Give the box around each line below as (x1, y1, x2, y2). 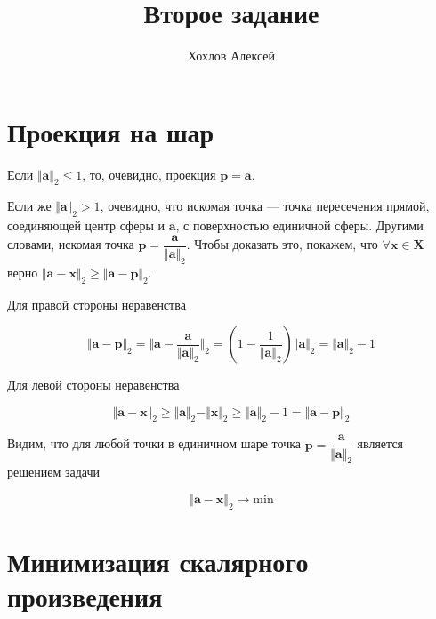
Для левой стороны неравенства (7, 375, 180, 394)
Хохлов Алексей (188, 46, 275, 65)
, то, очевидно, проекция (82, 165, 216, 183)
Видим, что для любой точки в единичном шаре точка (7, 434, 301, 453)
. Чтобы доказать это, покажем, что (186, 235, 378, 253)
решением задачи (7, 462, 100, 481)
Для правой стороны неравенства (7, 294, 186, 313)
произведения (7, 578, 163, 615)
